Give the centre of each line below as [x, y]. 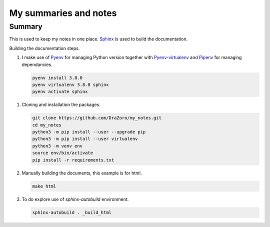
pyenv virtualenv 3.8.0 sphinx [71, 84]
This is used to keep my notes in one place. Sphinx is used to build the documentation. [98, 39]
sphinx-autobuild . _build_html [72, 212]
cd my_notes [47, 125]
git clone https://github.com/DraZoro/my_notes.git [97, 118]
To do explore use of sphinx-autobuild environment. [75, 199]
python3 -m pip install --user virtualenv [85, 139]
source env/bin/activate [63, 153]
